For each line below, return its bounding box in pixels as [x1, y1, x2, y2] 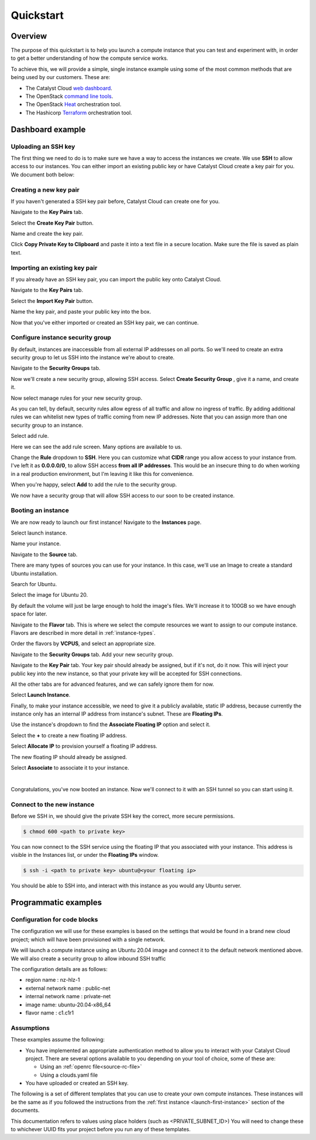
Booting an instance [11, 506, 70, 515]
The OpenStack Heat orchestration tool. [25, 101, 122, 108]
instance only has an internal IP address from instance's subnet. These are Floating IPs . [11, 710, 224, 717]
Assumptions [11, 1023, 50, 1032]
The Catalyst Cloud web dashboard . [25, 84, 112, 91]
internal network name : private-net [25, 993, 111, 1000]
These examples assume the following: [11, 1036, 105, 1043]
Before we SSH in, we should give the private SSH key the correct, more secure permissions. [11, 812, 235, 819]
